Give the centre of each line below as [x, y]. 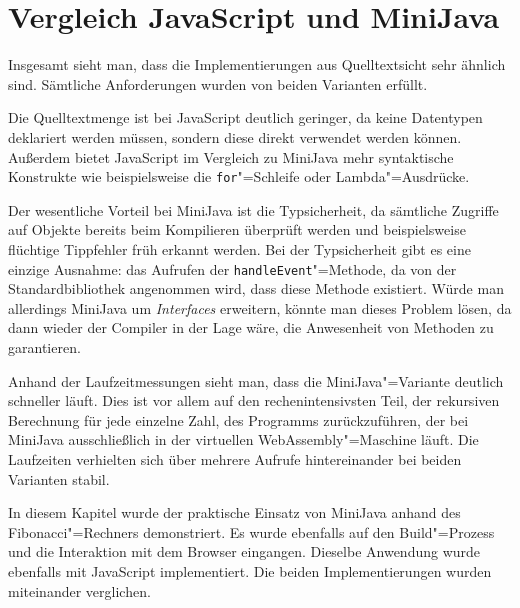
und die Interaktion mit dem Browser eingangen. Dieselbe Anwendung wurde [244, 551]
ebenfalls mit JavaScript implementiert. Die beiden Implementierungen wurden [250, 570]
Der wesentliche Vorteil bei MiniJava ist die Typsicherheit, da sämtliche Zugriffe [253, 209]
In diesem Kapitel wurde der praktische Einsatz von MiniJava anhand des [234, 512]
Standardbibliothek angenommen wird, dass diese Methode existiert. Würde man [256, 288]
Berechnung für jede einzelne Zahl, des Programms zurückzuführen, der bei [238, 419]
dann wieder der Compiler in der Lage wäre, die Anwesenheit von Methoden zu [251, 327]
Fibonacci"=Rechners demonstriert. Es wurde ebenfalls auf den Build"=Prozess [251, 531]
